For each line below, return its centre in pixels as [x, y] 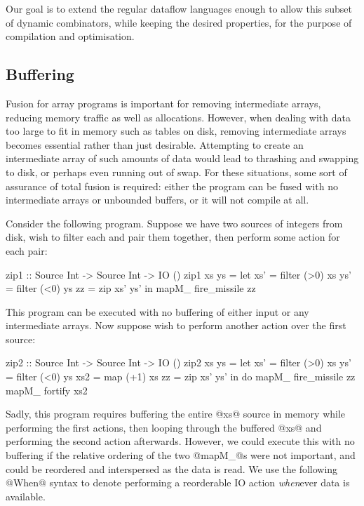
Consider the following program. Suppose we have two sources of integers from [174, 223]
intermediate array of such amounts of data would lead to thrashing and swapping [182, 158]
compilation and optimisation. [70, 36]
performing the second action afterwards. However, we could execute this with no [180, 441]
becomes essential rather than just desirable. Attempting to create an [155, 144]
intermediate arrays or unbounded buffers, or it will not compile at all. [157, 200]
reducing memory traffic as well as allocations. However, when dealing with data [178, 117]
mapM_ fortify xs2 [47, 390]
